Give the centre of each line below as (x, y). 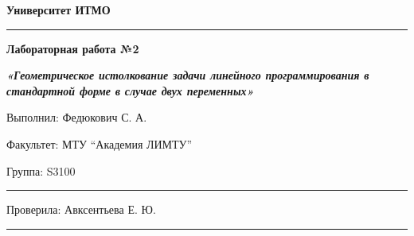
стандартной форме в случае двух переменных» (130, 90)
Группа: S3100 (41, 170)
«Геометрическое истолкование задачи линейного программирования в (188, 75)
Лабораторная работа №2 (73, 48)
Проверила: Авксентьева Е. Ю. (81, 209)
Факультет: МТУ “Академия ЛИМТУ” (100, 143)
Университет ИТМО (59, 10)
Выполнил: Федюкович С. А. (77, 117)
